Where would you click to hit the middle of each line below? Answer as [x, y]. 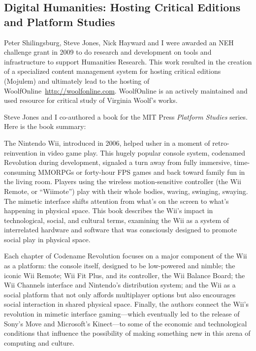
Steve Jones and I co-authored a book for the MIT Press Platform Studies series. [126, 116]
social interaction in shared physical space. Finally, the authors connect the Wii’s [127, 304]
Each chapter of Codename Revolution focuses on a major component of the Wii [126, 256]
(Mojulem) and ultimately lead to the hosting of [77, 80]
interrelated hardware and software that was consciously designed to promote [121, 230]
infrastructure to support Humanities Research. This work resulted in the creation [128, 61]
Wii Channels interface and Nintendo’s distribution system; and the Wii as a [120, 285]
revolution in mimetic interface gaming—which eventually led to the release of [122, 314]
